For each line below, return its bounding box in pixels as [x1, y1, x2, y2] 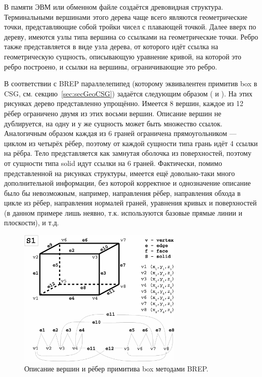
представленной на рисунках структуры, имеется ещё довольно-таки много [4, 167, 235, 178]
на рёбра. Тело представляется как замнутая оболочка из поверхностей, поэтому [4, 148, 251, 158]
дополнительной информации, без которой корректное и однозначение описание [4, 178, 251, 188]
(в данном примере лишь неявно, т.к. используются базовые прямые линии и [4, 207, 243, 218]
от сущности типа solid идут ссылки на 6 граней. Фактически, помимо [4, 157, 222, 168]
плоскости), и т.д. [4, 217, 59, 228]
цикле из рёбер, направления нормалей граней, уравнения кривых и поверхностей [4, 197, 257, 208]
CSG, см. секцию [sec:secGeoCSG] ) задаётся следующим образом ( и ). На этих [4, 88, 253, 98]
